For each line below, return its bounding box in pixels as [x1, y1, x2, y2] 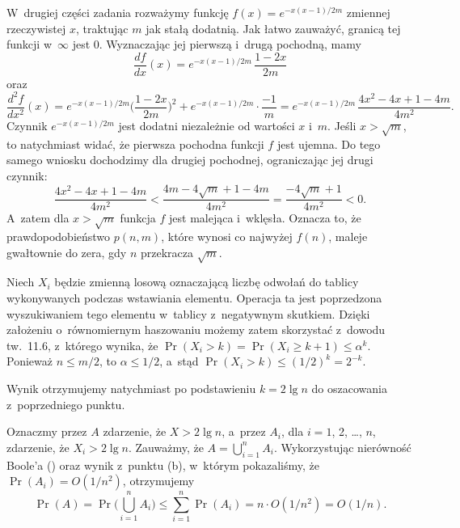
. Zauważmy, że [128, 438, 204, 455]
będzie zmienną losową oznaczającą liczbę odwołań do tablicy [54, 273, 359, 290]
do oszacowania [311, 380, 387, 397]
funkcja [120, 209, 156, 226]
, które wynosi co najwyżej [161, 228, 293, 245]
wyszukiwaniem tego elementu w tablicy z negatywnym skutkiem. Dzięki [6, 305, 370, 322]
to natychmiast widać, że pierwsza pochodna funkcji [6, 135, 264, 152]
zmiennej [346, 4, 390, 20]
